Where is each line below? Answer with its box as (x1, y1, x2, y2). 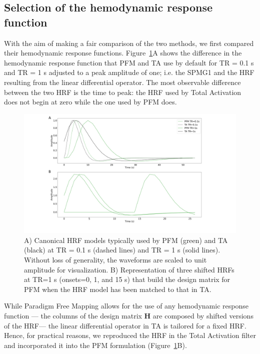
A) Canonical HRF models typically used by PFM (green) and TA (24, 234, 228, 245)
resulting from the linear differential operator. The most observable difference (4, 76, 241, 87)
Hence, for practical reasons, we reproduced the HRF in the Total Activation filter (4, 330, 256, 340)
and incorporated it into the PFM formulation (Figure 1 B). (4, 339, 187, 350)
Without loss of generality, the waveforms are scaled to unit (24, 254, 207, 265)
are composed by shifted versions (152, 310, 253, 320)
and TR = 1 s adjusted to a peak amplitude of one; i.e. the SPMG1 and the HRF (4, 67, 254, 77)
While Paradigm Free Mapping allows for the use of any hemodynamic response (4, 300, 248, 311)
